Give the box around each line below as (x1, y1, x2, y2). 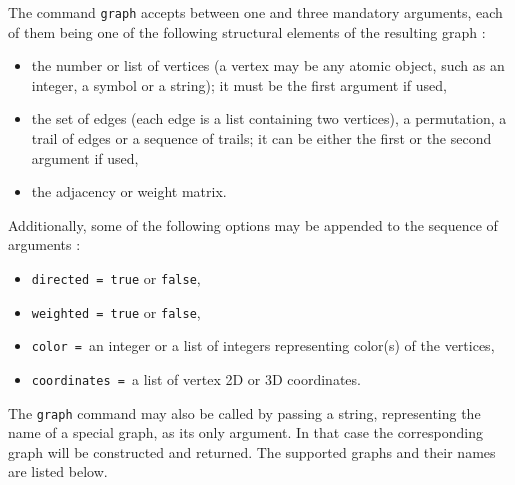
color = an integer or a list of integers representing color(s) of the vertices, (31, 335, 495, 356)
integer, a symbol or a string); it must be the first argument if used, (31, 74, 447, 95)
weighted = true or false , (31, 301, 201, 322)
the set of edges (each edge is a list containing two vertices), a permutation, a (31, 108, 507, 129)
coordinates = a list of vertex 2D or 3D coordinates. (31, 368, 361, 389)
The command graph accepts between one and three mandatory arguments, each (8, 2, 503, 22)
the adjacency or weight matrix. (31, 181, 227, 202)
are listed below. (8, 461, 108, 482)
